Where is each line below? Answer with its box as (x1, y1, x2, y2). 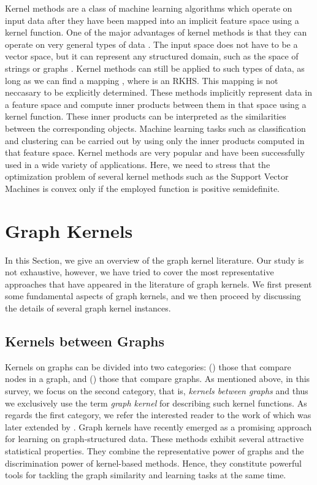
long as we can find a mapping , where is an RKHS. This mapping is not (5, 74, 278, 86)
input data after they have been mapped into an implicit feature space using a (5, 13, 299, 26)
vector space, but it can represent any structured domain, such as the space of (5, 50, 299, 63)
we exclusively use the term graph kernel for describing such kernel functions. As (5, 396, 307, 409)
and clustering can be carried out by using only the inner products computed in (5, 134, 305, 147)
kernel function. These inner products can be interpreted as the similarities (5, 110, 286, 123)
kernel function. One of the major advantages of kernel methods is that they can (5, 26, 307, 39)
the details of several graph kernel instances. (5, 302, 171, 314)
